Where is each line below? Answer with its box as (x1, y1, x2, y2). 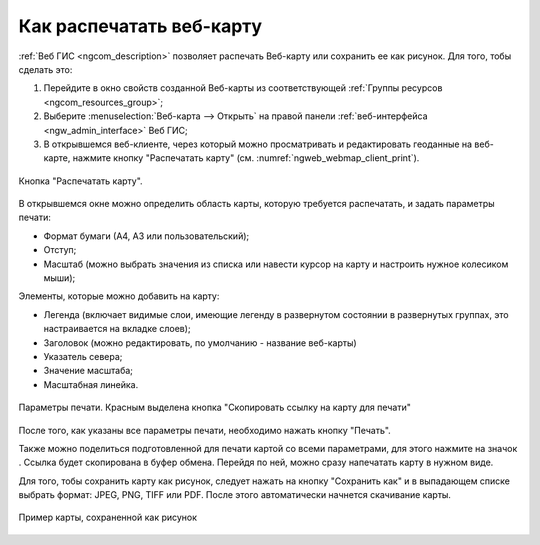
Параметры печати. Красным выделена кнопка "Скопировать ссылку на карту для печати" (18, 401, 412, 414)
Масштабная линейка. (43, 378, 139, 390)
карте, (43, 152, 71, 164)
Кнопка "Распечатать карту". (18, 175, 144, 187)
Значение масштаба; (43, 365, 134, 377)
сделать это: (18, 63, 73, 75)
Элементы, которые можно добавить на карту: (18, 290, 220, 302)
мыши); (43, 272, 76, 284)
